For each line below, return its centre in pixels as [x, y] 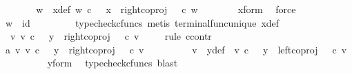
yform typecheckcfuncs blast [113, 63]
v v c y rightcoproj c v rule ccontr [111, 36]
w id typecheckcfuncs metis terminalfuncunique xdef [142, 22]
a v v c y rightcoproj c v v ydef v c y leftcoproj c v [176, 49]
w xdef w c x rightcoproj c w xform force [166, 9]
